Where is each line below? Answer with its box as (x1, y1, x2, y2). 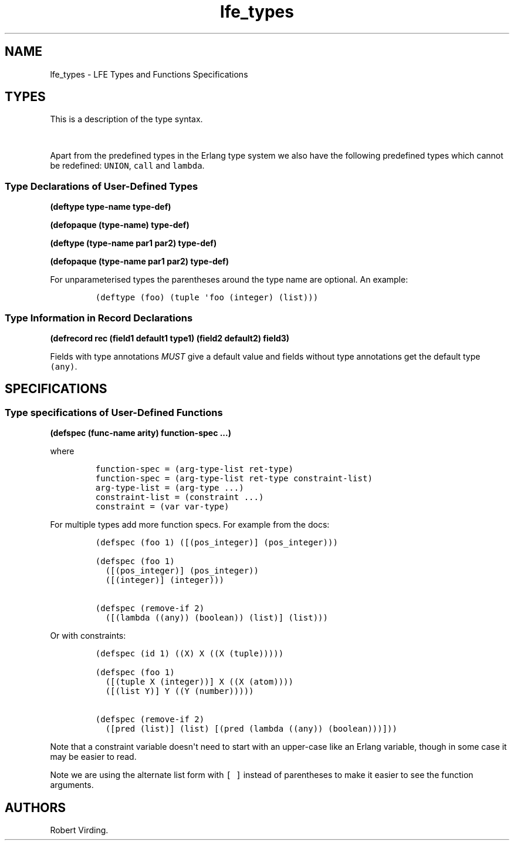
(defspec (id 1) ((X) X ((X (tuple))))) (95, 649, 284, 659)
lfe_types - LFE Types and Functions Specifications (50, 69, 248, 79)
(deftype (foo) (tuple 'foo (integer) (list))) (95, 293, 319, 303)
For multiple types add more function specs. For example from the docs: (50, 519, 330, 530)
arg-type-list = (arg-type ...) (95, 483, 244, 493)
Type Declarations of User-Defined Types (5, 180, 198, 192)
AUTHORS (5, 800, 66, 815)
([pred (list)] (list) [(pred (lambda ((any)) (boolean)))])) (105, 724, 397, 734)
